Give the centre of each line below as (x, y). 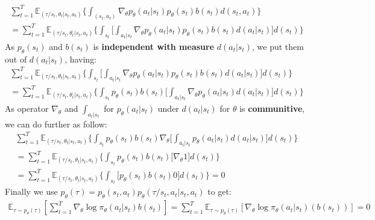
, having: (81, 59)
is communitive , (272, 108)
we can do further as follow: (56, 124)
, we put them (278, 46)
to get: (219, 191)
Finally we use (31, 191)
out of (16, 59)
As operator (27, 108)
